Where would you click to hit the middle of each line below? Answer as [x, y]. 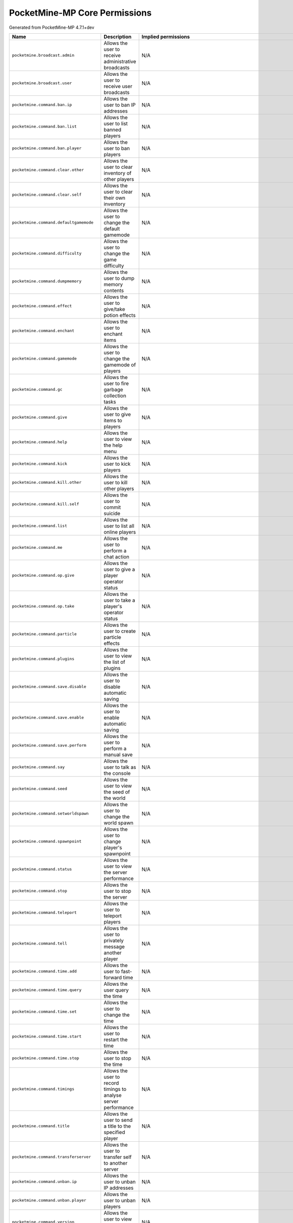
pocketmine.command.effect [42, 306]
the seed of [117, 792]
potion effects [120, 315]
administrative [120, 61]
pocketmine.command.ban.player [47, 148]
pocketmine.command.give [40, 418]
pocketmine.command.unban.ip [44, 1182]
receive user [118, 86]
